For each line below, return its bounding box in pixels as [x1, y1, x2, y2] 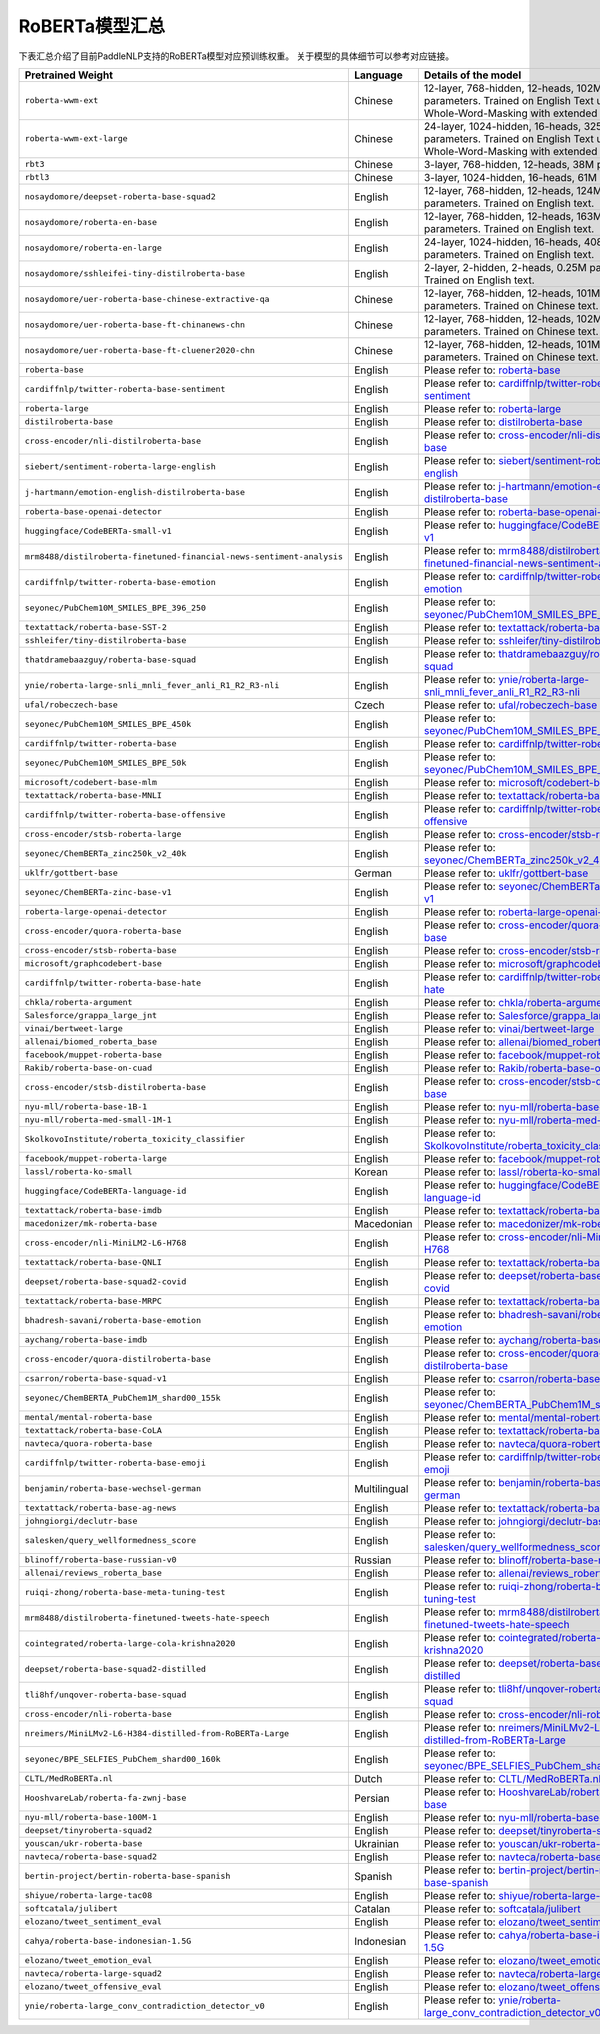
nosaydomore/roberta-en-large [24, 243, 162, 254]
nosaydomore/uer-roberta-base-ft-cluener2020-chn [24, 345, 255, 356]
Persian [353, 1791, 390, 1805]
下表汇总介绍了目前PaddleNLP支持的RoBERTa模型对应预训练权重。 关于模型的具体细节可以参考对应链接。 [18, 50, 455, 62]
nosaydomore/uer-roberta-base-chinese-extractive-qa [24, 294, 270, 305]
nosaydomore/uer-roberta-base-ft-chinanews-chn [24, 320, 245, 330]
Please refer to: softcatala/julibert [423, 1901, 581, 1915]
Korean [353, 1165, 389, 1179]
